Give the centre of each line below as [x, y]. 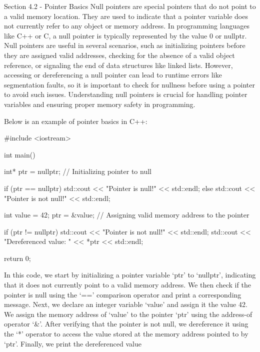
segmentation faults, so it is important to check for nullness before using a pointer [129, 84]
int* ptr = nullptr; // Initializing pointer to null [78, 171]
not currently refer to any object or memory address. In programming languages [127, 26]
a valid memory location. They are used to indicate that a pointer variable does [126, 16]
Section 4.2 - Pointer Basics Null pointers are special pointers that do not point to [130, 6]
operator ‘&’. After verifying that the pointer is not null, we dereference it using [126, 324]
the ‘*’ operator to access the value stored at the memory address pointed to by [126, 334]
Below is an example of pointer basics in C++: [76, 121]
